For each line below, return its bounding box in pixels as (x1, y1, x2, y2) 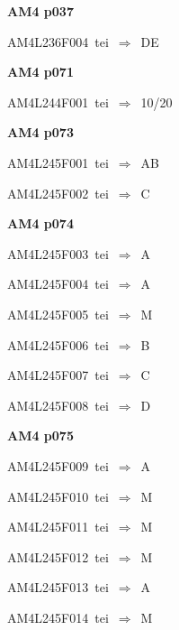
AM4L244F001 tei (7, 92, 109, 111)
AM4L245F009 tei (7, 456, 109, 475)
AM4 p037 (7, 2, 74, 20)
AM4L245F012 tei (7, 547, 109, 566)
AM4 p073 (7, 123, 74, 142)
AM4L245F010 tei (7, 486, 109, 505)
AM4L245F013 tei (7, 578, 109, 597)
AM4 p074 (7, 214, 74, 233)
